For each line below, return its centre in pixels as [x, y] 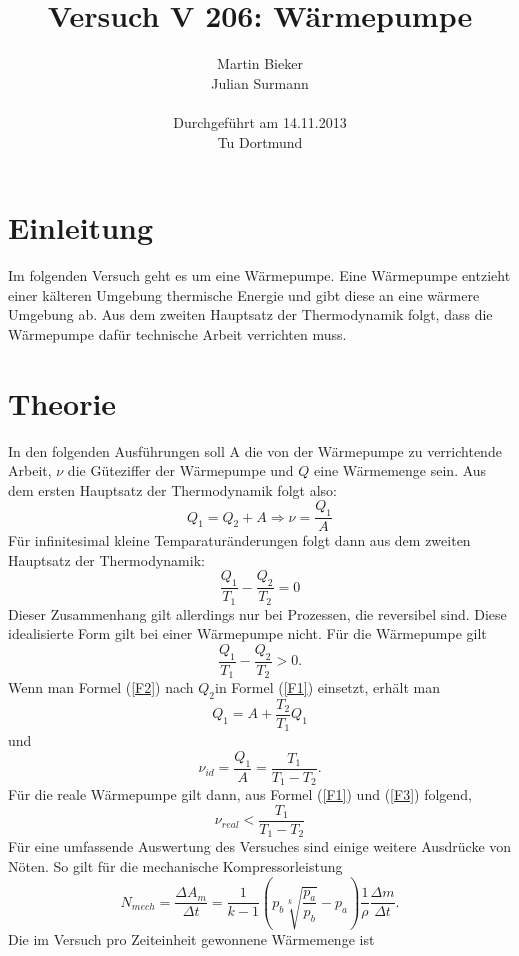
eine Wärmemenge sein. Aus [400, 470]
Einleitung [81, 227]
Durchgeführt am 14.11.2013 [260, 121]
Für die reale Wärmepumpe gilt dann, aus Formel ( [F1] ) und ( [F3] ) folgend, [240, 794]
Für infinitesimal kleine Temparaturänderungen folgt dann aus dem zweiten [239, 540]
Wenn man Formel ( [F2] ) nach [101, 687]
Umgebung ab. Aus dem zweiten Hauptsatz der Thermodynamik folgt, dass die [250, 314]
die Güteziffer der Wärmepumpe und [180, 470]
